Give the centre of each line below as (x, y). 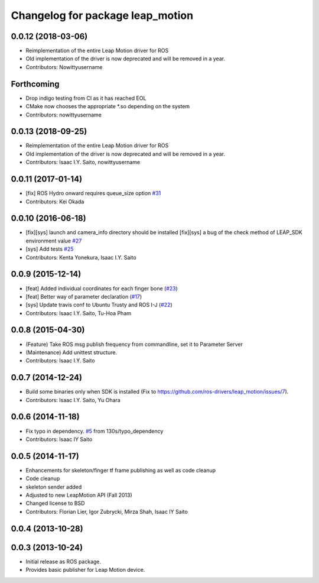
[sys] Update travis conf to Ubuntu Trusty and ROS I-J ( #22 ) (99, 305)
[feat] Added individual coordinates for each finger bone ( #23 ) (102, 288)
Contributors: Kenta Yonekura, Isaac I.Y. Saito (81, 257)
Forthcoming (35, 84)
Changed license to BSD (55, 503)
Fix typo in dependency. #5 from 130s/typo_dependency (95, 431)
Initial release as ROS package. (64, 561)
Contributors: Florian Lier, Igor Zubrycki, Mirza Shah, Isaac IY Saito (107, 511)
